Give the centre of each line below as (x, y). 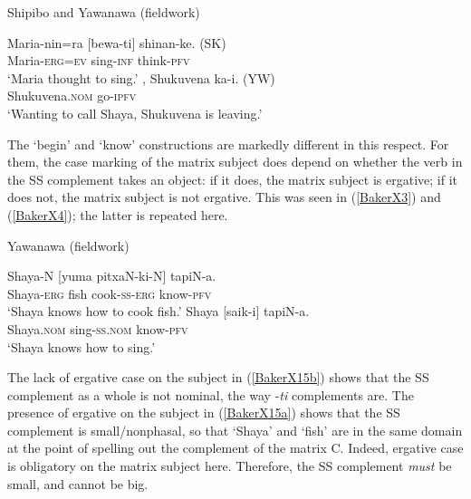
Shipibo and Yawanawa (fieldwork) (104, 12)
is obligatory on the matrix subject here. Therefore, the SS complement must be (230, 466)
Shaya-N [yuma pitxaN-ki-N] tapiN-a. (112, 276)
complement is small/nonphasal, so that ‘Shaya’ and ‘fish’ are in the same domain (235, 430)
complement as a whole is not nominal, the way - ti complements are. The (211, 394)
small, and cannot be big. (78, 483)
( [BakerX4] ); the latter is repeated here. (118, 214)
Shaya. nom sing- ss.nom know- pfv (98, 328)
